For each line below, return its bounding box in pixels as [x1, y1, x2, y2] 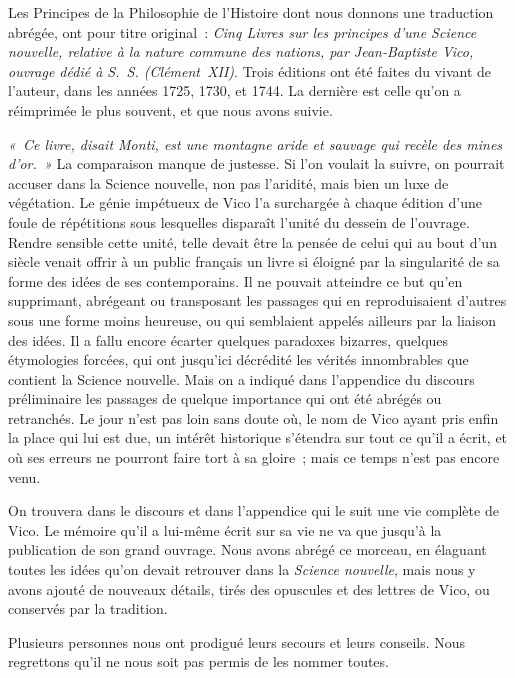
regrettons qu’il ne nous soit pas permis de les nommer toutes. [8, 651, 389, 672]
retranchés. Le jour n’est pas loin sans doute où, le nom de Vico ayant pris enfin [8, 407, 499, 428]
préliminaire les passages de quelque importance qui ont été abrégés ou [8, 388, 442, 409]
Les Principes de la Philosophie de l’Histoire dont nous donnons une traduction [8, 2, 494, 22]
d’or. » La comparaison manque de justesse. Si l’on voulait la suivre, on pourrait [8, 153, 505, 174]
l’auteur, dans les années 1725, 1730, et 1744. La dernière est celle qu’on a [8, 80, 461, 101]
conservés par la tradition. [8, 598, 168, 619]
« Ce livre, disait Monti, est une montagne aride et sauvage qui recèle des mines [8, 133, 503, 154]
